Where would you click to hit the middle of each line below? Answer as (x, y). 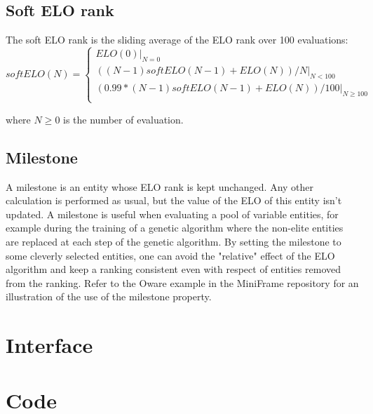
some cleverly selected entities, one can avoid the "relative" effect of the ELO (170, 255)
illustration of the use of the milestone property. (109, 296)
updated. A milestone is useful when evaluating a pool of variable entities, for (172, 214)
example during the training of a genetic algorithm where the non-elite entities (175, 228)
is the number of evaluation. (123, 119)
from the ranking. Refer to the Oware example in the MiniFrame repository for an (182, 282)
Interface (49, 345)
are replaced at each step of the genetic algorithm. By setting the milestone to (174, 241)
